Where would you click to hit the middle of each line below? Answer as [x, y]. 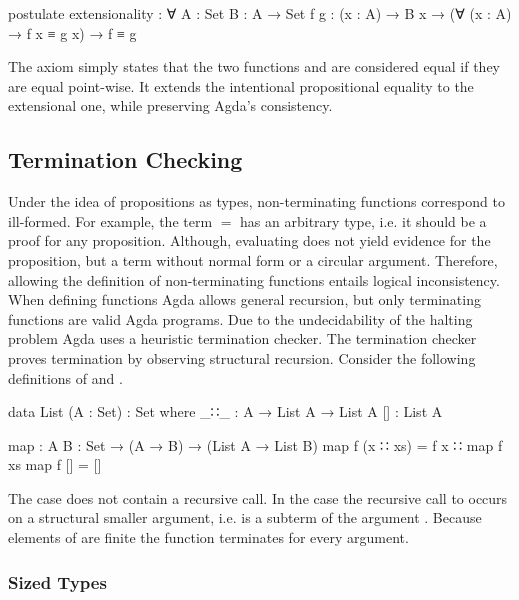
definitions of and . [65, 377]
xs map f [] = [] [55, 464]
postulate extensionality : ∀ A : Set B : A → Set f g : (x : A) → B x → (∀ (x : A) [260, 13]
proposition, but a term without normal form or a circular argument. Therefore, [253, 259]
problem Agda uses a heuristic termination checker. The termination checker [242, 338]
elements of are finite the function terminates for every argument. [208, 537]
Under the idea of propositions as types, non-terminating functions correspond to [256, 201]
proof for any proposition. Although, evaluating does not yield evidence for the [249, 240]
